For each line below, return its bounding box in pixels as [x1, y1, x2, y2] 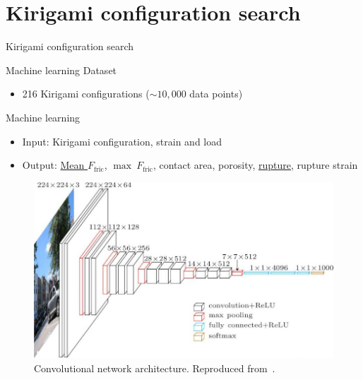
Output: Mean [22, 158, 85, 172]
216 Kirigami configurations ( [22, 86, 150, 101]
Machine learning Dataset [6, 62, 117, 77]
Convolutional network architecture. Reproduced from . [34, 360, 275, 375]
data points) [189, 86, 243, 101]
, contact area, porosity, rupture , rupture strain [153, 158, 358, 172]
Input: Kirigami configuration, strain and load [22, 133, 222, 148]
